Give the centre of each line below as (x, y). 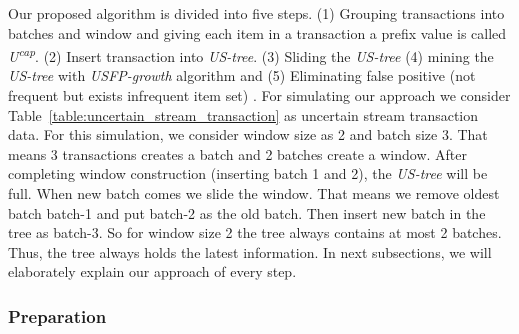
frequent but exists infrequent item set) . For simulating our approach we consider (259, 95)
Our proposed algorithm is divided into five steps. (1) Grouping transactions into (256, 13)
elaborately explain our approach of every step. (152, 271)
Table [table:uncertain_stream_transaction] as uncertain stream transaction (243, 114)
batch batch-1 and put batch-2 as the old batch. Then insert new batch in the (247, 212)
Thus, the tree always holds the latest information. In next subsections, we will (250, 251)
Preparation (57, 315)
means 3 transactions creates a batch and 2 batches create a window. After (237, 153)
